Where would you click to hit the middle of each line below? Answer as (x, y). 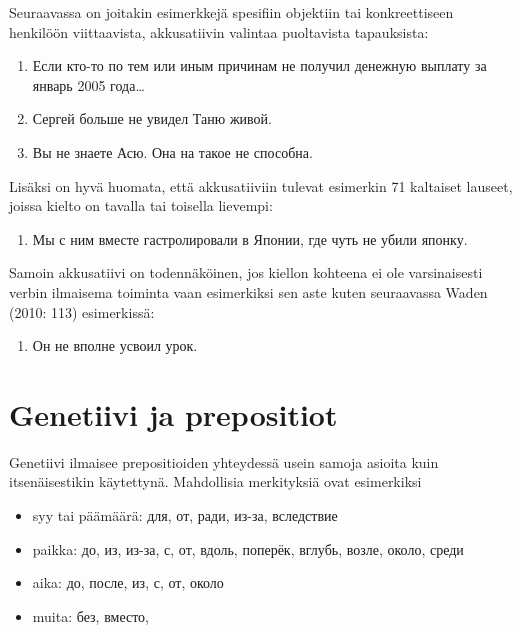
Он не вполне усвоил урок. (115, 345)
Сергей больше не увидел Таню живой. (152, 118)
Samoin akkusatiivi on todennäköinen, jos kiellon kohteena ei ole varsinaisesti (246, 272)
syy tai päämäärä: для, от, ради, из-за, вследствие (185, 515)
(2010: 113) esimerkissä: (82, 311)
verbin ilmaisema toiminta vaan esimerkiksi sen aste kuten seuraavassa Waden (248, 291)
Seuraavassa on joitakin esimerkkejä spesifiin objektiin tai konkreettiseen (231, 12)
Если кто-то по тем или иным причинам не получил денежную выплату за (259, 65)
